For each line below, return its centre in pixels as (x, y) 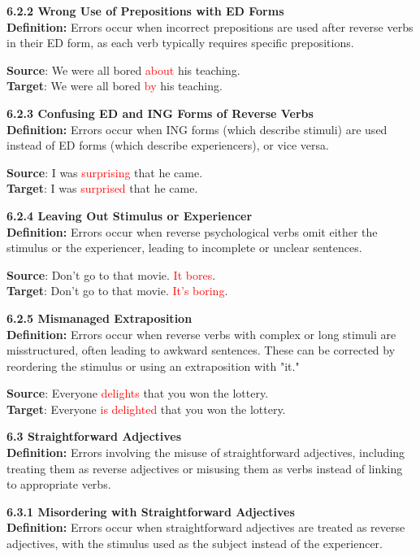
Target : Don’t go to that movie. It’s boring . (117, 291)
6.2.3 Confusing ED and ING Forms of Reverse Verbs (160, 113)
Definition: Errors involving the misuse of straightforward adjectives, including (206, 453)
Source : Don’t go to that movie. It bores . (111, 274)
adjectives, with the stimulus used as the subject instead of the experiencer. (195, 544)
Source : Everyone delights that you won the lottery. (138, 393)
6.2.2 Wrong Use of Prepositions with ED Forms (145, 11)
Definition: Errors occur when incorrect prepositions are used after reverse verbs (210, 26)
